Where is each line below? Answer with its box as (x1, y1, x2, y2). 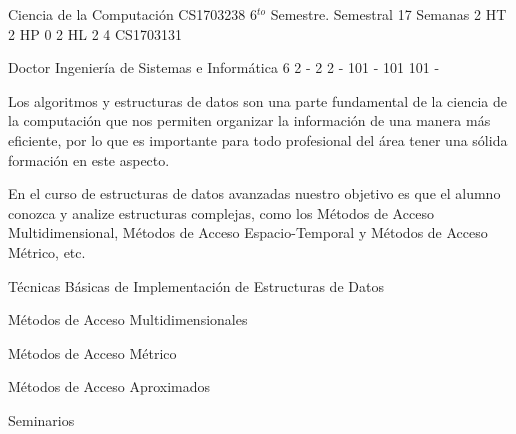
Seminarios (8, 409, 75, 430)
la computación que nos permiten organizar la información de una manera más (8, 110, 491, 131)
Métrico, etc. (8, 241, 86, 262)
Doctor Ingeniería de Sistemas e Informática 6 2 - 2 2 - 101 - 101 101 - (8, 57, 440, 78)
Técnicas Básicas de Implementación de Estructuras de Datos (8, 275, 384, 296)
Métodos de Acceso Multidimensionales (8, 309, 248, 330)
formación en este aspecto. (8, 149, 170, 170)
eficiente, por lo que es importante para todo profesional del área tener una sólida (8, 129, 508, 150)
